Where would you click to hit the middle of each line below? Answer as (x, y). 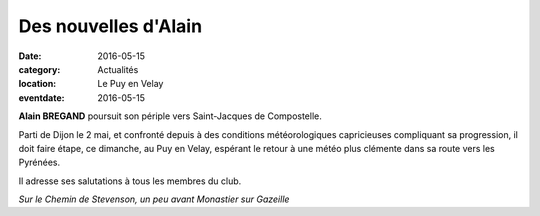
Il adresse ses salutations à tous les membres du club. (130, 181)
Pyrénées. (39, 162)
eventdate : (41, 97)
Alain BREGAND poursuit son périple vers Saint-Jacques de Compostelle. (170, 116)
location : (37, 84)
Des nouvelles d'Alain (110, 26)
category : (39, 69)
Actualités (118, 69)
